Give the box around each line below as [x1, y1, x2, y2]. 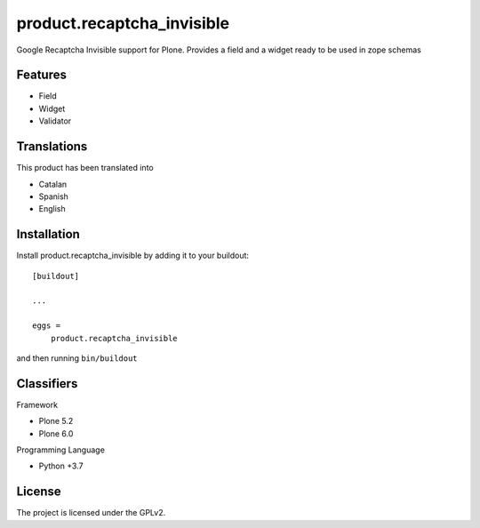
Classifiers [16, 376, 78, 391]
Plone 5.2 [38, 416, 74, 427]
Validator [38, 116, 72, 126]
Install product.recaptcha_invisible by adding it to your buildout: [16, 250, 249, 261]
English [38, 204, 66, 214]
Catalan [38, 179, 68, 189]
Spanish [38, 191, 68, 202]
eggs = [32, 321, 61, 331]
